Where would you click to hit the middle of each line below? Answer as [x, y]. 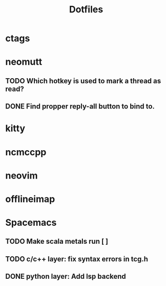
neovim [22, 175]
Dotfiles [86, 10]
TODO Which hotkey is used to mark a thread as [83, 81]
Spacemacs [31, 223]
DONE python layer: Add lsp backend [66, 276]
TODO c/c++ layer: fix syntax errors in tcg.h [77, 259]
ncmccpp [26, 152]
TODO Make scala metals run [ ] [57, 242]
